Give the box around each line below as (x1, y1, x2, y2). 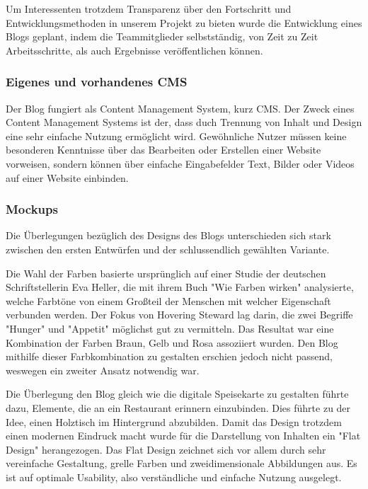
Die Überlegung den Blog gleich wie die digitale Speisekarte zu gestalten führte (6, 386, 349, 401)
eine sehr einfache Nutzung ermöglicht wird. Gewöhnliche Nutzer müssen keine (6, 128, 347, 143)
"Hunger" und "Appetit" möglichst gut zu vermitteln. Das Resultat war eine (6, 321, 334, 335)
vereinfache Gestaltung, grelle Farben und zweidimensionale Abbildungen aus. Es (6, 456, 357, 471)
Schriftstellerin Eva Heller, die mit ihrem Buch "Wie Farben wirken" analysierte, (6, 280, 354, 294)
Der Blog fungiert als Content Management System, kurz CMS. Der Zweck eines (6, 100, 355, 115)
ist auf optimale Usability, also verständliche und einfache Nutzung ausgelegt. (6, 469, 342, 484)
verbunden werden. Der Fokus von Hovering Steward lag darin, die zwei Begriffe (6, 307, 353, 322)
